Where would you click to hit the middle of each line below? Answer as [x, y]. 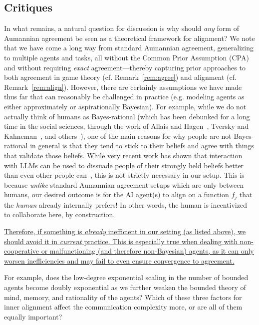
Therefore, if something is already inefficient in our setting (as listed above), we [125, 231]
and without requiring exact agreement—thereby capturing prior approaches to [125, 67]
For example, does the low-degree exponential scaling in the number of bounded [126, 277]
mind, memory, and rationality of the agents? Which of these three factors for [123, 297]
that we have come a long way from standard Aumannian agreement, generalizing [129, 48]
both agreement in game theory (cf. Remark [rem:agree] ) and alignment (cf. [120, 77]
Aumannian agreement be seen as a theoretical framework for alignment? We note [129, 38]
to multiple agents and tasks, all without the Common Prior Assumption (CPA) [127, 57]
